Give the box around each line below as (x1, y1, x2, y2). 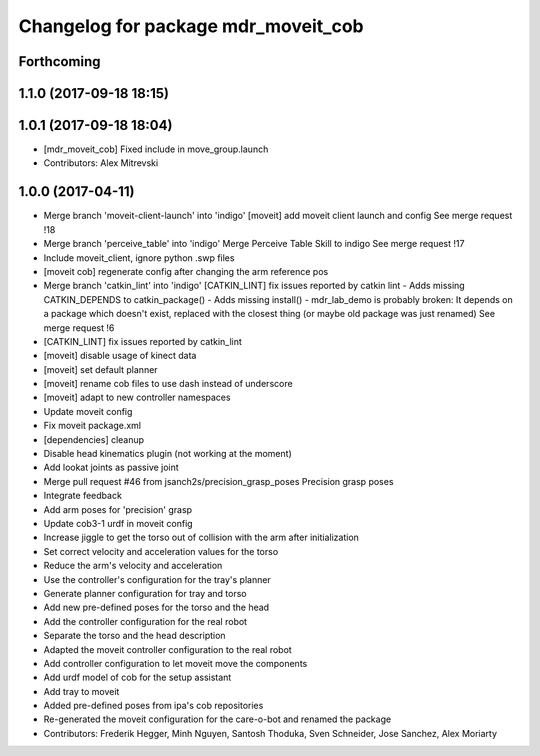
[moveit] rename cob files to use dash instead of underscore (43, 378, 294, 390)
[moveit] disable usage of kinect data (43, 350, 197, 362)
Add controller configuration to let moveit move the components (43, 657, 308, 669)
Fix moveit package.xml (43, 420, 142, 432)
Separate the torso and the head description (43, 630, 226, 642)
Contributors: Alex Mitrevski (43, 157, 159, 169)
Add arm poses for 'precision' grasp (43, 503, 193, 515)
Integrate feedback (43, 490, 122, 502)
